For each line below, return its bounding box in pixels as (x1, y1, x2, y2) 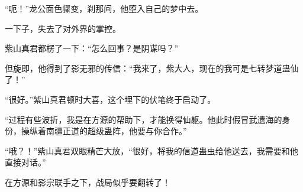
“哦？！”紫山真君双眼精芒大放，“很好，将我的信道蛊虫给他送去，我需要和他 (5, 144, 298, 157)
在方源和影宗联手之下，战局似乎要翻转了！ (5, 175, 170, 188)
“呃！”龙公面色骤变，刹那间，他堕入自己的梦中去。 (5, 2, 204, 14)
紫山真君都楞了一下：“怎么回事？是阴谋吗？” (5, 42, 179, 54)
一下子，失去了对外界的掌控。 (5, 22, 121, 34)
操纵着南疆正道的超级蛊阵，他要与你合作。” (21, 125, 187, 137)
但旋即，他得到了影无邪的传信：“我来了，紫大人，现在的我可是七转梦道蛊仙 (5, 61, 299, 74)
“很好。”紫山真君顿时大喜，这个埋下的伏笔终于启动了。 (5, 93, 216, 105)
